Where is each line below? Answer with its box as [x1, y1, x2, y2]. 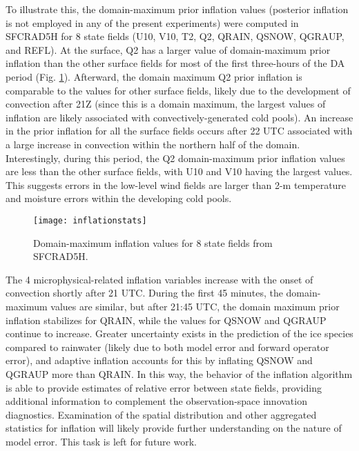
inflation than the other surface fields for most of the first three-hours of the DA [6, 56, 345, 70]
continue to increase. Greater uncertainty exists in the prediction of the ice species [6, 326, 353, 341]
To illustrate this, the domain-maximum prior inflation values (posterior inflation [6, 2, 349, 16]
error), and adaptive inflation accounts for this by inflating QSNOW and [6, 353, 313, 368]
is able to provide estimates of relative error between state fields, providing [6, 380, 322, 394]
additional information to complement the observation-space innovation [6, 394, 307, 408]
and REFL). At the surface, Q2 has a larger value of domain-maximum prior [6, 42, 331, 57]
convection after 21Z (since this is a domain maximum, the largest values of [6, 97, 326, 111]
